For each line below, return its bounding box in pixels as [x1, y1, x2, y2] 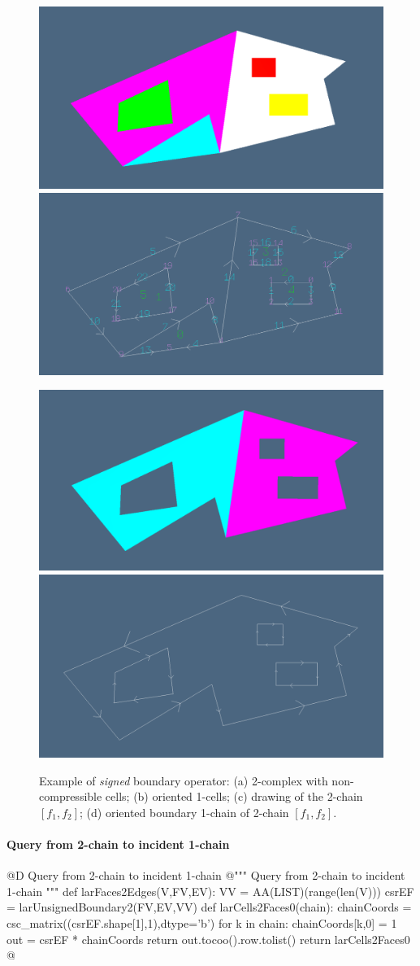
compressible [39, 788, 102, 805]
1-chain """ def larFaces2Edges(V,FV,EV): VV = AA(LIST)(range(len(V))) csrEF [6, 882, 414, 899]
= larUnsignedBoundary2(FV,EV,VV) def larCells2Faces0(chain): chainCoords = [6, 898, 412, 916]
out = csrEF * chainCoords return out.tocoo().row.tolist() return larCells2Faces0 [6, 930, 410, 947]
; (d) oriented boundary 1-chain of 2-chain [80, 803, 289, 820]
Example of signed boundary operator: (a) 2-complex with [39, 771, 328, 789]
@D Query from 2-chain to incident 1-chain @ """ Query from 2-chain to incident [6, 867, 405, 884]
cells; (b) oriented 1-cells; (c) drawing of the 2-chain [105, 788, 363, 805]
